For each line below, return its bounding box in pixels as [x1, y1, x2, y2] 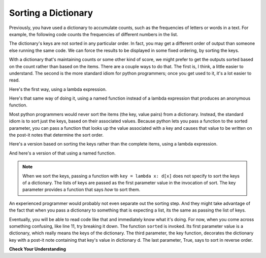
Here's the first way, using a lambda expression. [9, 86, 107, 92]
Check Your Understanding [9, 246, 66, 252]
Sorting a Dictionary [9, 7, 93, 18]
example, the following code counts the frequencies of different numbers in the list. [9, 31, 178, 37]
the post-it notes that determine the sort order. [9, 132, 104, 138]
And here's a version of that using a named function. [9, 150, 116, 156]
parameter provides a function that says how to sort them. [22, 186, 140, 192]
